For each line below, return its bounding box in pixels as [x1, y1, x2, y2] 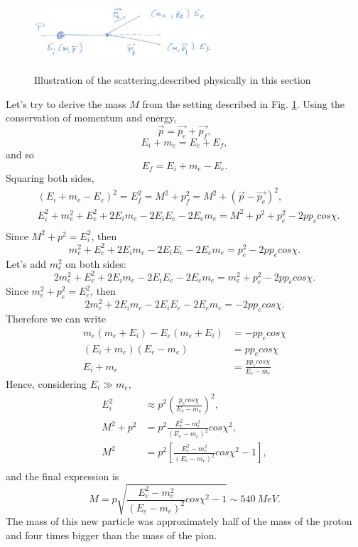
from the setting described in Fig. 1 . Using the [142, 96, 345, 111]
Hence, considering [6, 376, 87, 391]
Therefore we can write [6, 311, 106, 326]
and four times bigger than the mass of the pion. [6, 528, 217, 543]
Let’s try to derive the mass [6, 96, 126, 111]
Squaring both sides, [6, 170, 94, 185]
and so [6, 147, 34, 162]
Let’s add [6, 256, 47, 271]
